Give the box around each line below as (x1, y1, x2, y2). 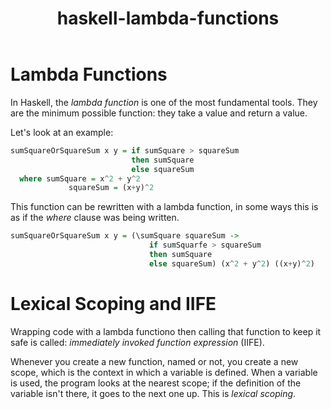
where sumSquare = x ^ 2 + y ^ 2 (19, 173, 141, 184)
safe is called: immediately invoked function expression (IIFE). (10, 336, 265, 348)
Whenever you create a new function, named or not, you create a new (10, 355, 299, 367)
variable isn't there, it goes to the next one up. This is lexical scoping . (10, 387, 297, 399)
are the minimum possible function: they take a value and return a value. (10, 107, 308, 119)
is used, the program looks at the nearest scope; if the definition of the (10, 377, 302, 389)
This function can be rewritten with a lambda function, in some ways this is (10, 201, 319, 213)
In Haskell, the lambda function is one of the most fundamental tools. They (10, 96, 318, 108)
